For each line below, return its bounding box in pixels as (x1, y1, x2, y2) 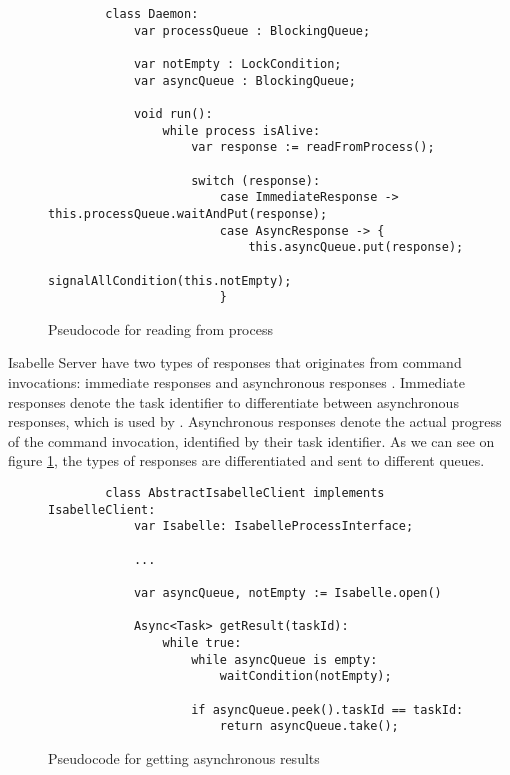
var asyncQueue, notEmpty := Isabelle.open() (133, 585, 442, 600)
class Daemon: (105, 7, 199, 21)
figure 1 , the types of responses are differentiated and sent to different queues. (8, 450, 485, 471)
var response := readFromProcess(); (191, 140, 435, 155)
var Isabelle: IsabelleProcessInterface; (133, 519, 414, 534)
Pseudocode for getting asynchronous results (48, 747, 320, 768)
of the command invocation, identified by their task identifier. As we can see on (8, 430, 495, 451)
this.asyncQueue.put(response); (248, 240, 464, 255)
